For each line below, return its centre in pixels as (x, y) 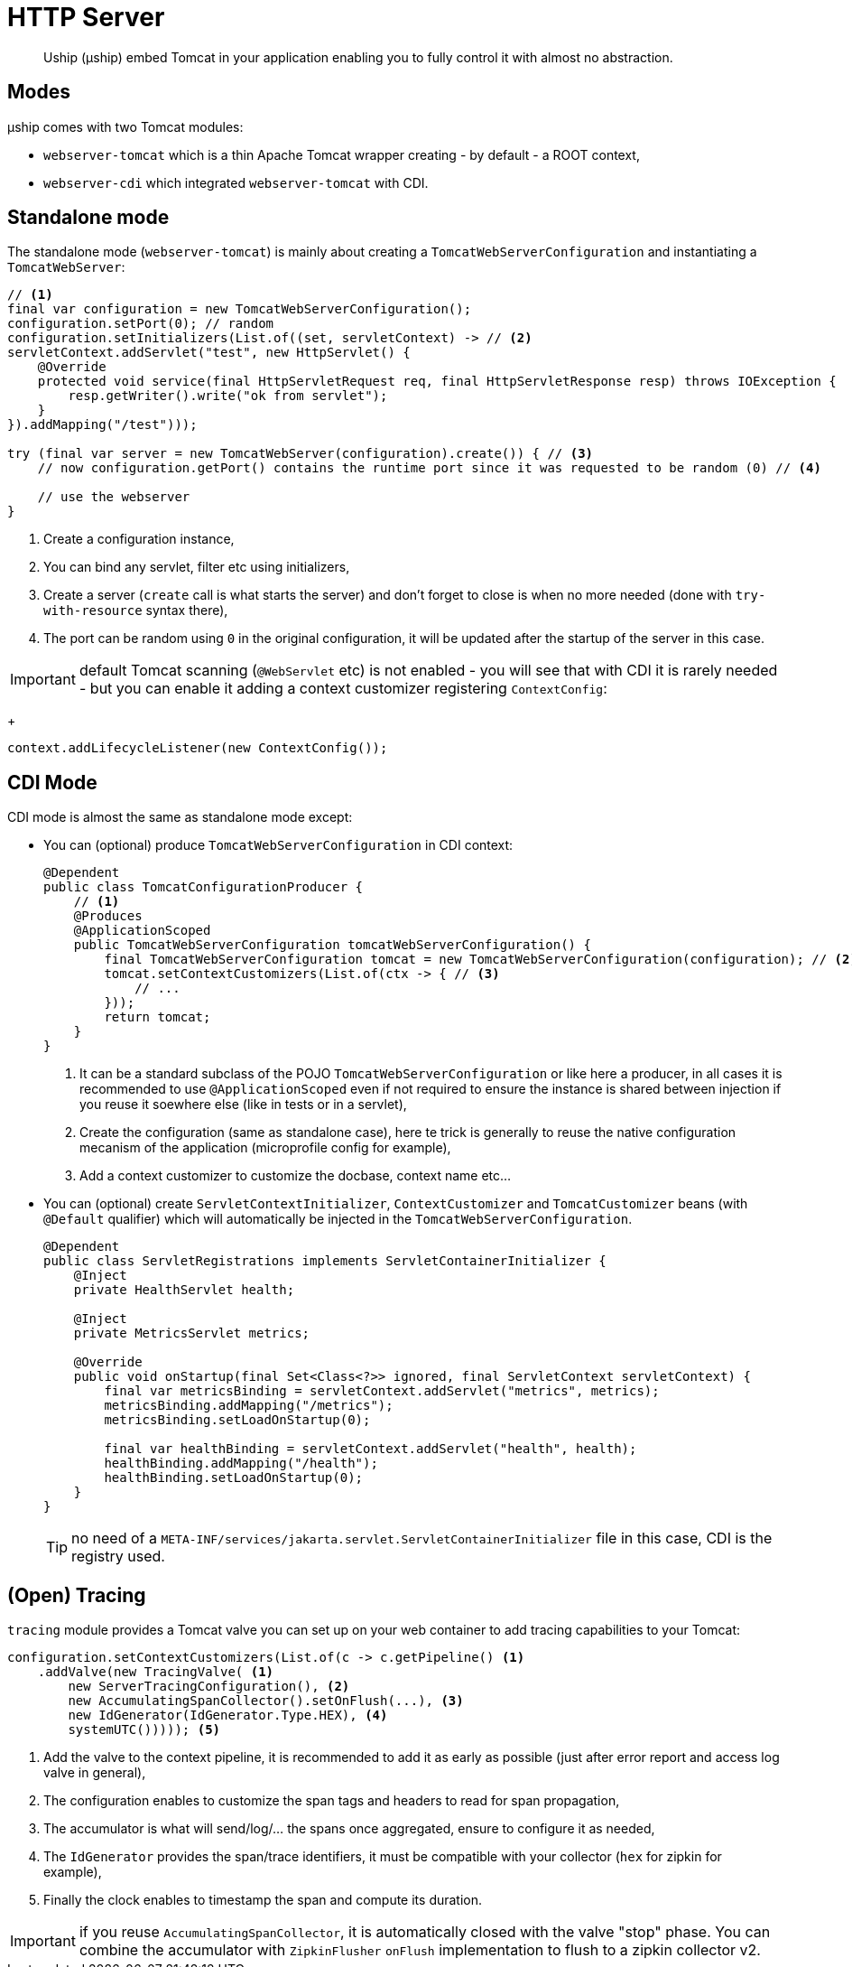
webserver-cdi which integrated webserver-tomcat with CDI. (236, 182)
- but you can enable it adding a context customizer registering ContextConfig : (343, 689)
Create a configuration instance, (139, 539)
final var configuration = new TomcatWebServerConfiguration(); (240, 309)
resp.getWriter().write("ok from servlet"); (228, 396)
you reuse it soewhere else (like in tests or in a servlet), (243, 1105)
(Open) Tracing (77, 1595)
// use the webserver (114, 497)
